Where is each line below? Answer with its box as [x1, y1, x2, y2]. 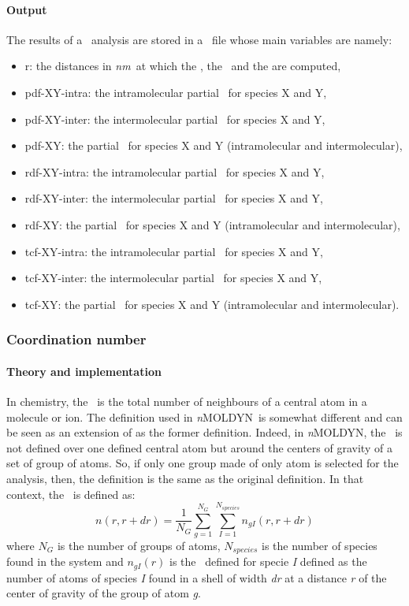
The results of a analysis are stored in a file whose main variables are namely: [6, 31, 392, 47]
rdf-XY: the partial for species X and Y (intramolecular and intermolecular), [24, 216, 400, 232]
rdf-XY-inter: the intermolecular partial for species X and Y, [24, 190, 323, 206]
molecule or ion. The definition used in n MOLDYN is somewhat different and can [6, 408, 403, 425]
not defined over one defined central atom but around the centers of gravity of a [6, 439, 392, 455]
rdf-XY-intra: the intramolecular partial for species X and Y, [24, 163, 325, 180]
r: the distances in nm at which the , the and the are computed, [24, 58, 341, 74]
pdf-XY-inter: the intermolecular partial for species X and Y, [24, 110, 325, 127]
